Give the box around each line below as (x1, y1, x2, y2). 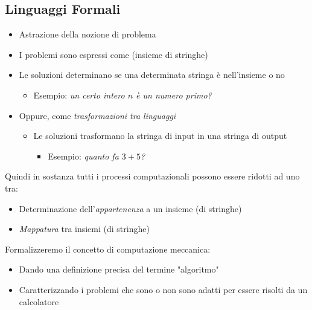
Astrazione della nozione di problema (19, 28, 156, 40)
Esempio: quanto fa (48, 149, 119, 162)
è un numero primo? (136, 88, 212, 101)
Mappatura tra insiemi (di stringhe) (19, 222, 150, 235)
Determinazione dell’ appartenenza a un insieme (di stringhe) (19, 202, 242, 215)
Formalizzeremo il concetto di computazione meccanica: (5, 242, 211, 255)
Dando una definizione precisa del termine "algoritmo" (19, 263, 219, 276)
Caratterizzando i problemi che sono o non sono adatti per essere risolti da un (19, 283, 308, 295)
